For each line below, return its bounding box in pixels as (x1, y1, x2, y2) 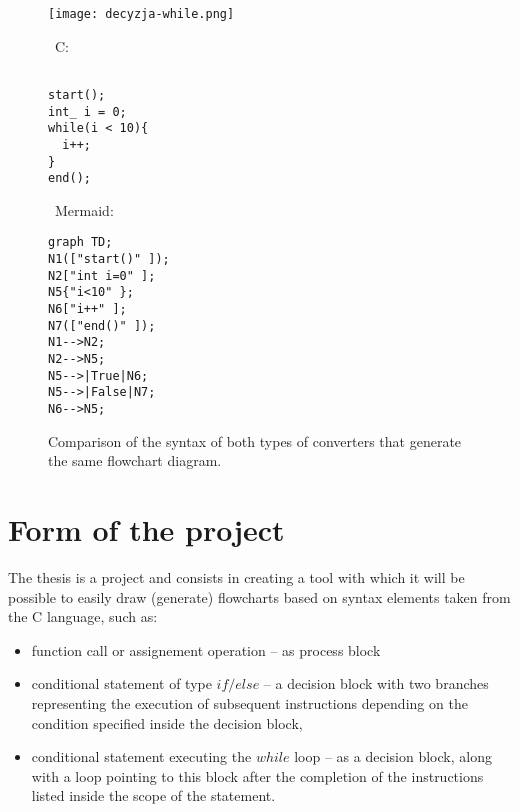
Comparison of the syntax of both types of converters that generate (48, 430, 462, 451)
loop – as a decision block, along (294, 746, 492, 767)
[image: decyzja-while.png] (48, 7, 235, 21)
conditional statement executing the (31, 746, 252, 767)
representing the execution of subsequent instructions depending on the (31, 692, 468, 713)
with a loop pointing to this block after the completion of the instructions (31, 765, 484, 786)
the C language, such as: (8, 606, 158, 627)
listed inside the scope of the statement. (31, 785, 276, 806)
